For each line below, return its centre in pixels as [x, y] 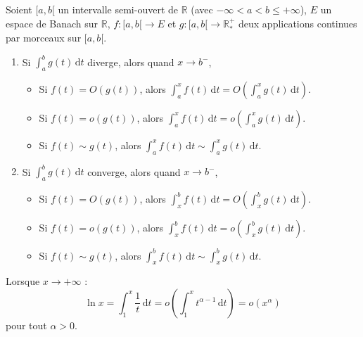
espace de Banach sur [52, 23]
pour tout [26, 325]
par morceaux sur [44, 38]
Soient [19, 9]
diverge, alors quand [131, 62]
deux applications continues [298, 23]
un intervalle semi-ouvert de [118, 9]
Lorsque [23, 281]
